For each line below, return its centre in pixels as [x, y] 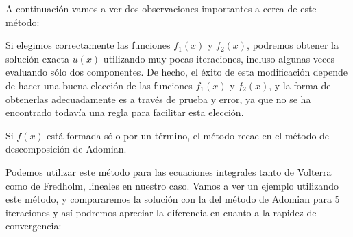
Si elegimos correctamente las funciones [88, 45]
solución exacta [38, 58]
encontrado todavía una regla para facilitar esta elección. [125, 112]
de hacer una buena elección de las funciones [99, 85]
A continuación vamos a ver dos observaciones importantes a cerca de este [161, 8]
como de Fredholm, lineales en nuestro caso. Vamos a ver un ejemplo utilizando [172, 185]
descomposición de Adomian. [66, 149]
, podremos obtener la [293, 45]
